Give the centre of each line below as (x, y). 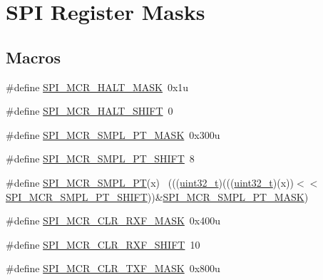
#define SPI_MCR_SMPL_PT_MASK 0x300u (113, 134)
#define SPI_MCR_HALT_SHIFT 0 (89, 111)
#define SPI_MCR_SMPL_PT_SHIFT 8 (100, 159)
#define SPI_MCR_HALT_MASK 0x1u (97, 87)
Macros (33, 57)
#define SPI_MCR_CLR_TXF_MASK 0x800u (113, 268)
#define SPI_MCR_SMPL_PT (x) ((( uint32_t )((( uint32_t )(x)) (150, 182)
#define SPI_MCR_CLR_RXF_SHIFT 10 (103, 244)
